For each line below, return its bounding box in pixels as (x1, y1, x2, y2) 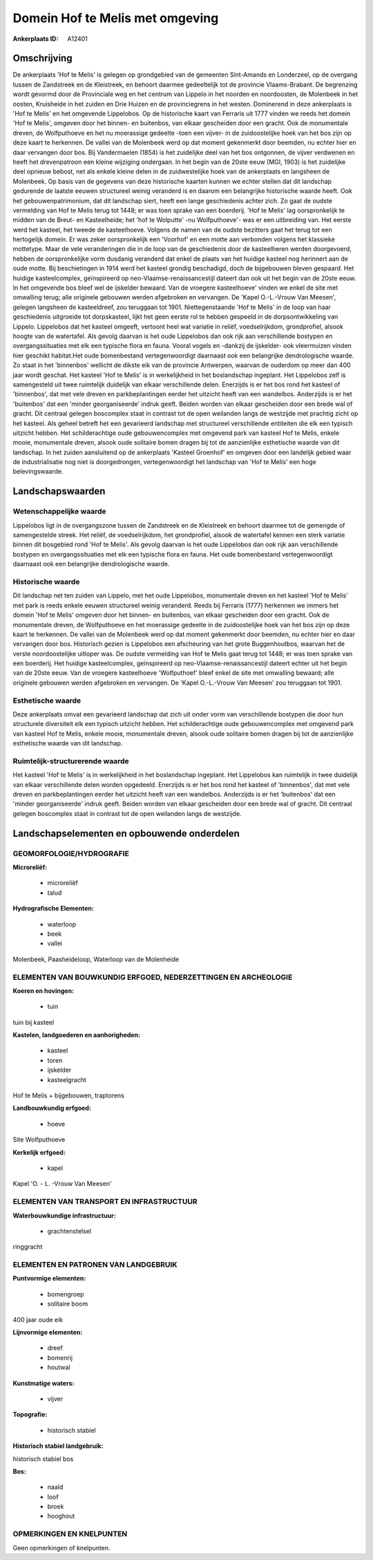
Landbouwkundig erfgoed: (12, 1104, 91, 1113)
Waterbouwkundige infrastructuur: (12, 1211, 117, 1220)
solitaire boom (47, 1300, 88, 1308)
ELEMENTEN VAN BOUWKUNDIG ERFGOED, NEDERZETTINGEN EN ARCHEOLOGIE (12, 972, 293, 982)
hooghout (47, 1512, 75, 1521)
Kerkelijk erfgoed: (12, 1148, 66, 1156)
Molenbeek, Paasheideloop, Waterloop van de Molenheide (12, 955, 180, 963)
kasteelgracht (47, 1075, 86, 1084)
